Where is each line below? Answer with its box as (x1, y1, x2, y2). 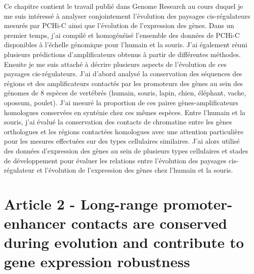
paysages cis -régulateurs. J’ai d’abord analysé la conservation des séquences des (4, 68, 242, 79)
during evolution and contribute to (4, 232, 244, 252)
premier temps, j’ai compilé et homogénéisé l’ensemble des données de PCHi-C (4, 30, 240, 40)
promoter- (163, 193, 233, 213)
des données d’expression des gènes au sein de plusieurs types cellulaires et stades (4, 145, 249, 155)
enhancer (4, 213, 66, 233)
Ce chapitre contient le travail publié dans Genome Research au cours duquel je (4, 1, 243, 11)
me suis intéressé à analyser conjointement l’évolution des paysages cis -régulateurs (4, 10, 251, 21)
